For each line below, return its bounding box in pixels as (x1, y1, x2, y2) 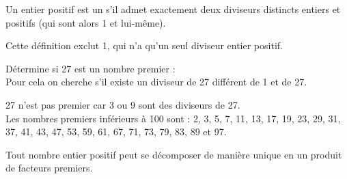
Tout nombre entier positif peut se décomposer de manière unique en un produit (5, 147, 342, 161)
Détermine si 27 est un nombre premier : (5, 61, 176, 75)
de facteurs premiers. (5, 161, 93, 175)
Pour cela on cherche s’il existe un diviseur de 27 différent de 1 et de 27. (5, 74, 307, 89)
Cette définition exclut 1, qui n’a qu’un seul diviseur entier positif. (5, 38, 283, 53)
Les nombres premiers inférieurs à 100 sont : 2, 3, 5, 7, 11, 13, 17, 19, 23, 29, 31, (5, 111, 341, 125)
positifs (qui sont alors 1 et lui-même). (5, 15, 166, 29)
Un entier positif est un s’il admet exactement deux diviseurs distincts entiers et (5, 2, 341, 16)
